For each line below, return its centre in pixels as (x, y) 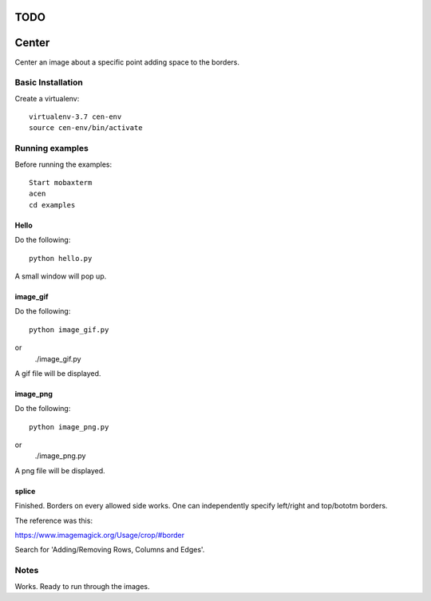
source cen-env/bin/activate (86, 128)
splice (25, 491)
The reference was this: (54, 520)
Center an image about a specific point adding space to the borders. (127, 62)
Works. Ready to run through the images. (82, 586)
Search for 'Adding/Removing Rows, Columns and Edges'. (110, 550)
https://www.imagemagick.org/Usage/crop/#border (100, 536)
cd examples (52, 205)
